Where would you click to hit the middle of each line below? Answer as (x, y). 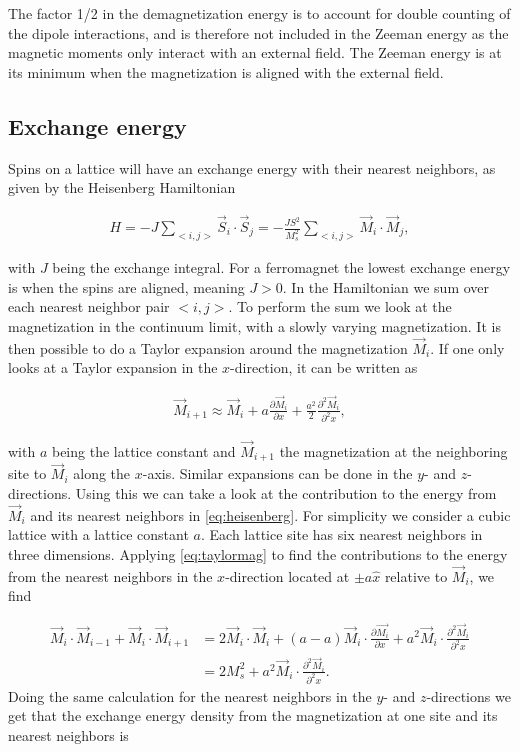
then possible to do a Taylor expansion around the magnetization (208, 347)
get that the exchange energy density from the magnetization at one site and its (253, 715)
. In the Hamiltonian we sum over (386, 286)
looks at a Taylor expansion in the (113, 367)
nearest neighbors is (68, 735)
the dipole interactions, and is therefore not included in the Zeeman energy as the (258, 32)
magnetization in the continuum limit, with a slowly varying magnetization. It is (254, 326)
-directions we (468, 695)
